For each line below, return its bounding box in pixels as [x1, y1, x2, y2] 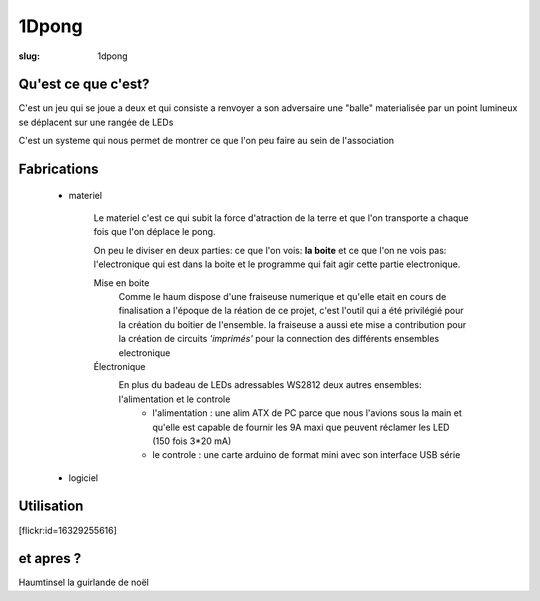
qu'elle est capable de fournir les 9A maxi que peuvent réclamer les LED [152, 421, 450, 433]
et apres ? [18, 550, 82, 567]
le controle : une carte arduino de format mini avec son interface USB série [152, 449, 461, 461]
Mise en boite [93, 276, 150, 289]
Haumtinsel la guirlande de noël [18, 576, 149, 589]
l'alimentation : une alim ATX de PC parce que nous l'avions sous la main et [152, 407, 462, 419]
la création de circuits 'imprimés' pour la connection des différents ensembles [118, 333, 440, 345]
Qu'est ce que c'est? [18, 76, 150, 93]
